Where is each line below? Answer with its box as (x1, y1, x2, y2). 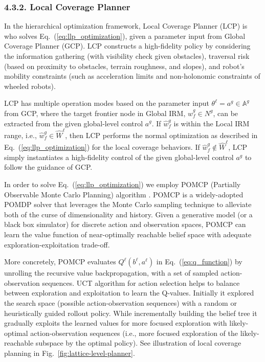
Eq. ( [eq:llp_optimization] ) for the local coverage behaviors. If (4, 142, 200, 152)
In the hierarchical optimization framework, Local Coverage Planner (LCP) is (4, 20, 248, 31)
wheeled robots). (4, 80, 56, 91)
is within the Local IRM (173, 118, 250, 128)
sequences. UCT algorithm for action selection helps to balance (42, 277, 240, 288)
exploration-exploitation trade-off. (4, 239, 110, 250)
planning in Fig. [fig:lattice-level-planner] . (4, 347, 135, 358)
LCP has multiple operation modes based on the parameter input (4, 98, 209, 108)
